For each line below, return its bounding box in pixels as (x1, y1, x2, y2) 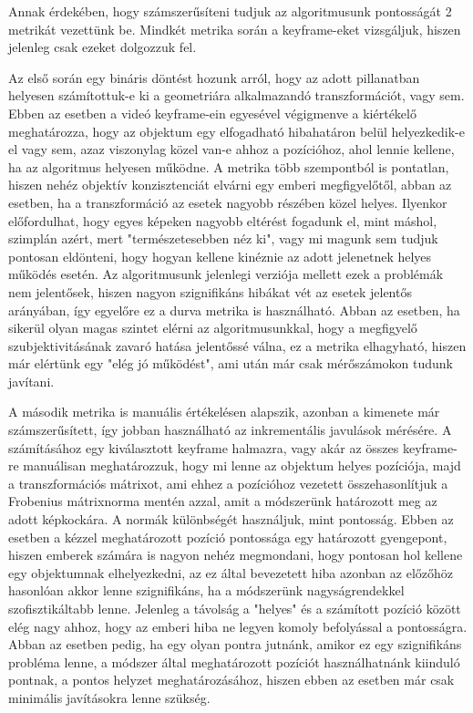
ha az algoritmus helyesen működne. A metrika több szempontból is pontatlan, (8, 157, 449, 176)
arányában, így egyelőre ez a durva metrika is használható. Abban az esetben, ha (8, 300, 460, 319)
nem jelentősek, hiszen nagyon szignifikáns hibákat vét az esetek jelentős (8, 282, 412, 301)
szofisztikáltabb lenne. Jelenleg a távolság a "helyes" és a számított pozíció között (8, 599, 461, 617)
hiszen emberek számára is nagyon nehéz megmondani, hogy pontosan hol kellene (8, 545, 463, 564)
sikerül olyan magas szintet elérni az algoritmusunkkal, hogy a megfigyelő (8, 318, 417, 337)
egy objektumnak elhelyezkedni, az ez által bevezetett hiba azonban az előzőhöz (8, 563, 454, 582)
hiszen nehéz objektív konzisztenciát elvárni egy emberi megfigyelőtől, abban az (8, 175, 452, 194)
